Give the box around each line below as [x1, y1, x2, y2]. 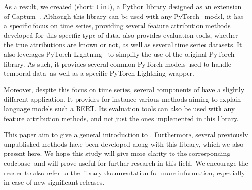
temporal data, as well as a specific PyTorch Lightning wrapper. [4, 68, 194, 78]
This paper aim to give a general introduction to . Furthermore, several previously [4, 129, 248, 139]
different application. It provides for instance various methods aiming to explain [4, 94, 241, 104]
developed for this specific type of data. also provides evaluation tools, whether [4, 30, 238, 40]
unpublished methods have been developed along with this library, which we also [4, 138, 244, 149]
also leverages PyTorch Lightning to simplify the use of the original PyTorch [4, 49, 235, 59]
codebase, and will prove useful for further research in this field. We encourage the [4, 157, 248, 168]
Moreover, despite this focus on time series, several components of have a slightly [4, 84, 245, 94]
